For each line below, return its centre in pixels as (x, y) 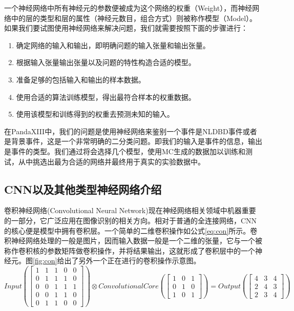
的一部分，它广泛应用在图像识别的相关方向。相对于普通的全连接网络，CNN (131, 220)
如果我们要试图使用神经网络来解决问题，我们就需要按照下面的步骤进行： (126, 28)
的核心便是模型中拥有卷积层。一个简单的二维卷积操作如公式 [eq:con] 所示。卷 (131, 230)
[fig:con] (45, 261)
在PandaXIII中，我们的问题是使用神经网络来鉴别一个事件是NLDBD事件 (123, 131)
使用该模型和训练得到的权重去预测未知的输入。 (95, 114)
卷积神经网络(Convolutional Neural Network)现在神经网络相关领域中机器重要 (130, 210)
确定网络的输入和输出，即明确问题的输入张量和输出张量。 (113, 45)
